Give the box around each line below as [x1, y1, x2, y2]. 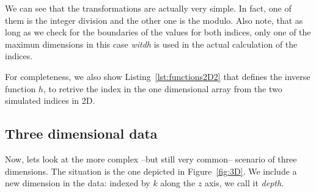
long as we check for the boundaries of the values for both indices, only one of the [5, 26, 311, 38]
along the [160, 177, 196, 189]
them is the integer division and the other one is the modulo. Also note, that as [5, 13, 303, 26]
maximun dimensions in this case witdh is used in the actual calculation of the [5, 37, 298, 50]
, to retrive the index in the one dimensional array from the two [43, 82, 282, 95]
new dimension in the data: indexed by [5, 177, 150, 189]
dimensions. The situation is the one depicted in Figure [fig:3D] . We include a [5, 164, 297, 177]
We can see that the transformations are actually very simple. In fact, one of [5, 2, 292, 14]
